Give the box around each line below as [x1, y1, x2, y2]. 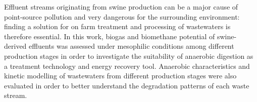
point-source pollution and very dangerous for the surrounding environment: [4, 11, 240, 22]
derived [4, 41, 27, 51]
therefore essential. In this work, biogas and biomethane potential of [4, 31, 215, 41]
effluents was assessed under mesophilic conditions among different [29, 41, 234, 51]
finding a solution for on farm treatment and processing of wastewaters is [4, 21, 231, 32]
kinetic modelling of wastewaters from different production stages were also [4, 70, 237, 81]
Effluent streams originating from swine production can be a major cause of [4, 2, 238, 12]
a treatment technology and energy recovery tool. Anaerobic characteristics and [4, 60, 250, 71]
